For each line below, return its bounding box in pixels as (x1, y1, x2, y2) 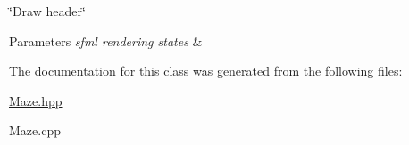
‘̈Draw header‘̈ (9, 2, 86, 20)
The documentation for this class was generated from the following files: (9, 61, 403, 80)
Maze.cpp (9, 121, 61, 140)
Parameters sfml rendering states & (9, 31, 203, 50)
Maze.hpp (9, 91, 63, 109)
